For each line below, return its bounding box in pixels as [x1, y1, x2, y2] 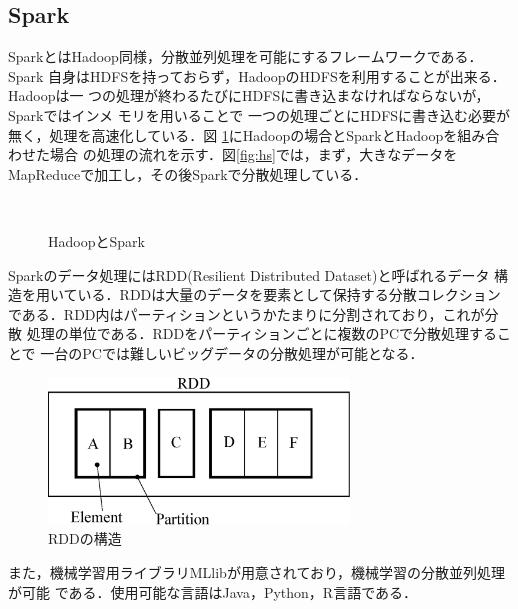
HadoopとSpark [48, 230, 145, 251]
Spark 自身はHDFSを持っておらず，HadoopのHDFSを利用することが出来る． [8, 65, 506, 86]
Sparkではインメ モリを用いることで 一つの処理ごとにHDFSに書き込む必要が [8, 104, 511, 125]
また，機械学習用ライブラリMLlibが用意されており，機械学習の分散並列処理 [8, 562, 506, 583]
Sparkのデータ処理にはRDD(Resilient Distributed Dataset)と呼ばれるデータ [8, 264, 490, 285]
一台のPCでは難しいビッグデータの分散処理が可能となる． [40, 342, 424, 363]
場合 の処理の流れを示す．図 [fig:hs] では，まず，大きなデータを [49, 144, 458, 165]
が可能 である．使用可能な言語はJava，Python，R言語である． [8, 581, 418, 602]
